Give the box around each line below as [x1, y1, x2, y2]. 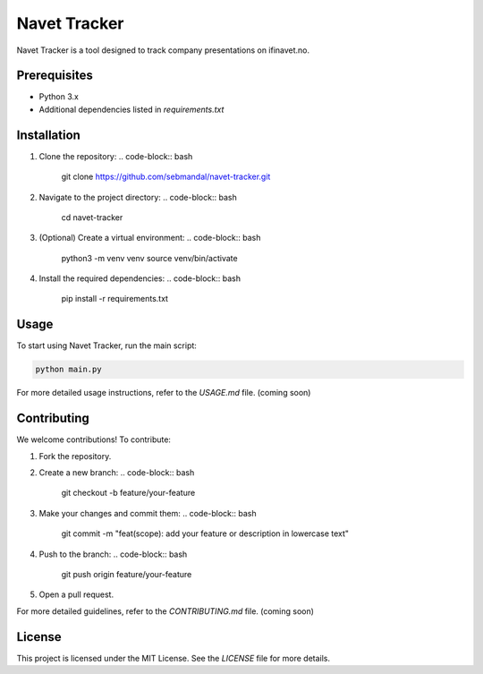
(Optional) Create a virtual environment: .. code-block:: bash [38, 233, 261, 243]
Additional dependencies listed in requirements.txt [38, 104, 225, 115]
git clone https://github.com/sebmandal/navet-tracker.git [61, 171, 271, 183]
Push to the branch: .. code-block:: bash [38, 549, 188, 559]
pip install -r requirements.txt [61, 294, 169, 304]
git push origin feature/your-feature [61, 569, 192, 579]
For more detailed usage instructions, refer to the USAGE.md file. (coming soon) [16, 388, 311, 398]
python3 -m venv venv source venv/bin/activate [61, 252, 238, 263]
